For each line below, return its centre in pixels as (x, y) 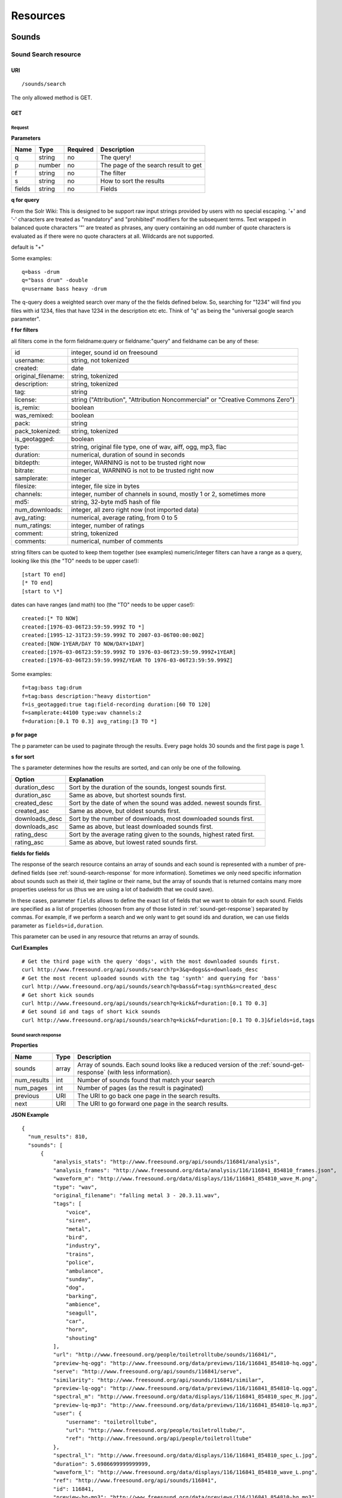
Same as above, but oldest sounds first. (125, 811)
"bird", (77, 1237)
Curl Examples (30, 947)
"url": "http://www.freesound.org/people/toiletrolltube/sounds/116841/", (165, 1355)
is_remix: (27, 407)
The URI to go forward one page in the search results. (153, 1104)
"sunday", (80, 1279)
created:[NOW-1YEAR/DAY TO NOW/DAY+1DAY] (83, 644)
